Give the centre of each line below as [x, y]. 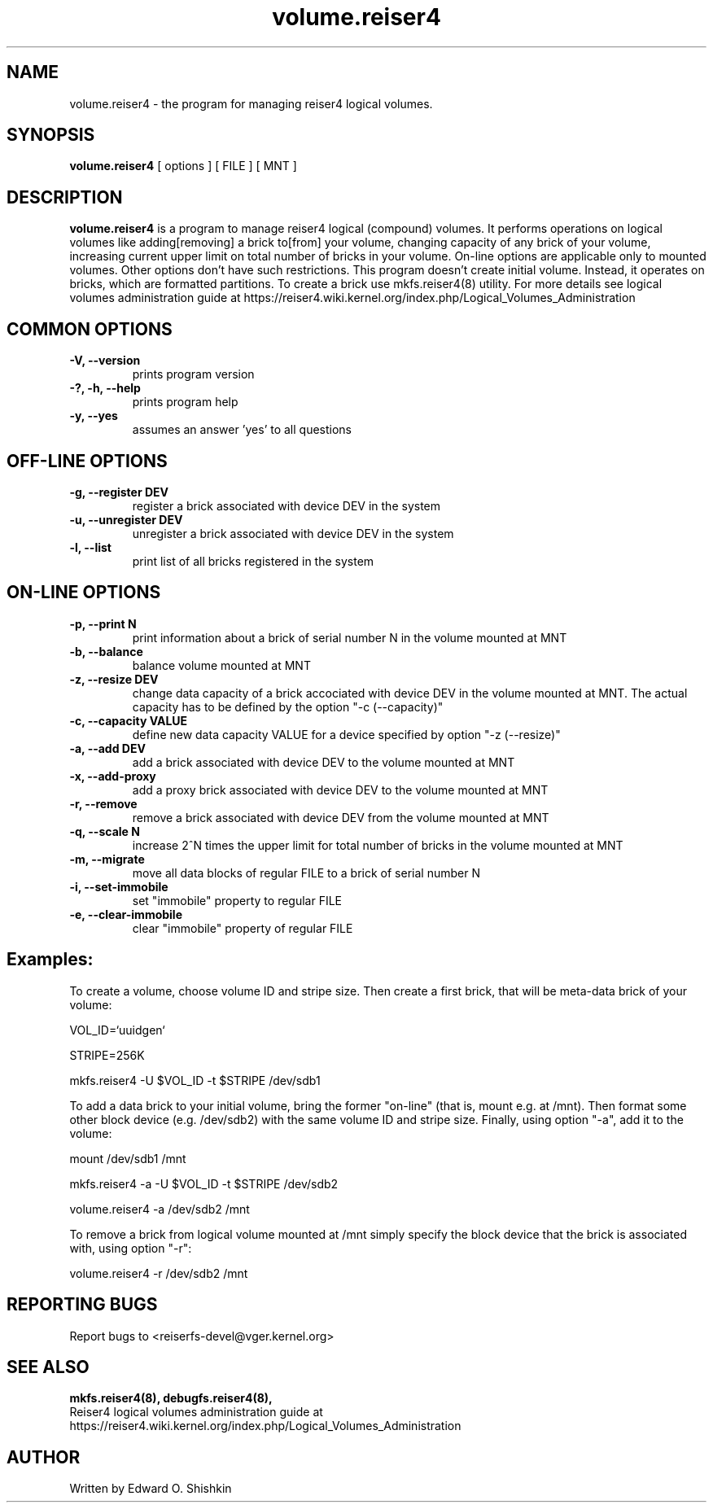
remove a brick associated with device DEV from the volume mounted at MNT [341, 817]
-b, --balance [106, 651]
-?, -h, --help [105, 388]
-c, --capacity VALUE [129, 720]
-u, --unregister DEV [126, 519]
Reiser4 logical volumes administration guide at [196, 1412]
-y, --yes [94, 416]
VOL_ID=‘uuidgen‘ [117, 1030]
